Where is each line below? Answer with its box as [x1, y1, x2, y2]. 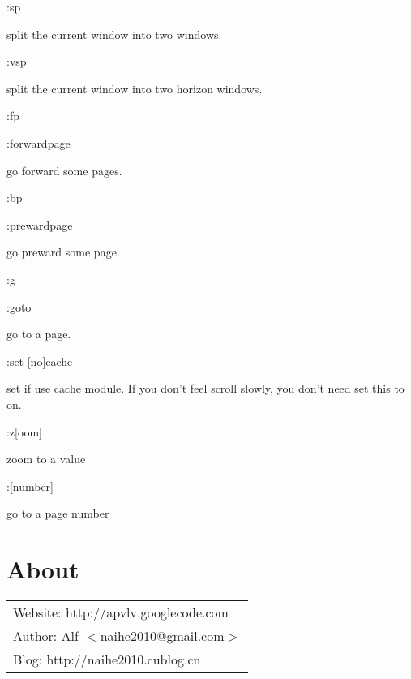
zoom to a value [6, 450, 86, 467]
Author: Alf [13, 626, 79, 645]
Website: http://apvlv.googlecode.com [13, 603, 229, 621]
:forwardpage [6, 134, 71, 151]
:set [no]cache [6, 352, 73, 369]
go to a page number [6, 505, 109, 522]
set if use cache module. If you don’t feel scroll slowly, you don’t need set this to [6, 380, 405, 397]
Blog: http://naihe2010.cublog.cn [13, 650, 201, 668]
